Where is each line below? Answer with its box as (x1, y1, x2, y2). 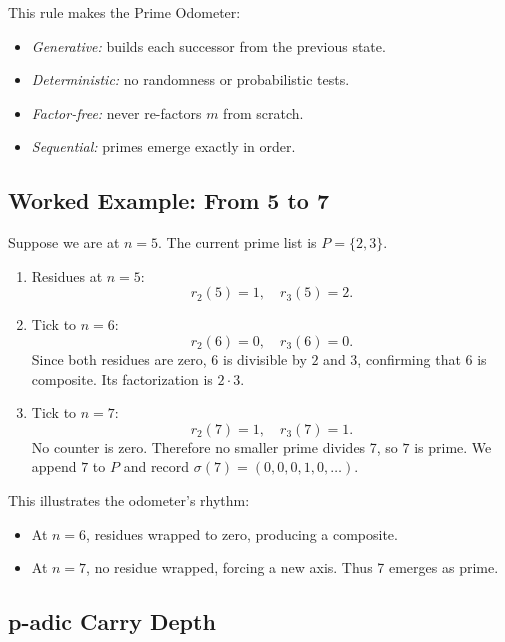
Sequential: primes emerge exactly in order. (31, 136, 296, 157)
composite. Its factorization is (31, 368, 213, 389)
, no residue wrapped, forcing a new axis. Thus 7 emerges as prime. (86, 557, 499, 578)
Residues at (31, 265, 103, 286)
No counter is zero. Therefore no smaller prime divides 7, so (31, 436, 398, 457)
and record (123, 456, 190, 477)
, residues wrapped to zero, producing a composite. (86, 523, 398, 544)
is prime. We (414, 436, 492, 457)
